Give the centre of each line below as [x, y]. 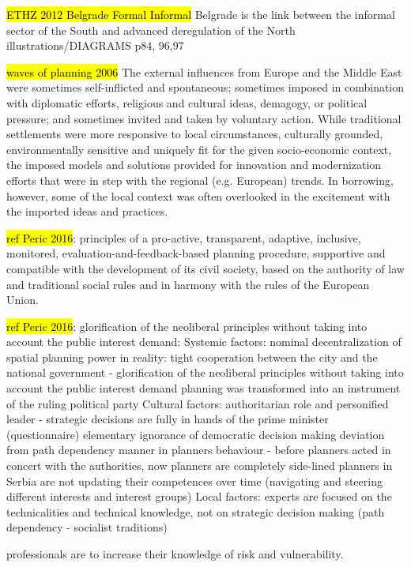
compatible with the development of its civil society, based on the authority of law [205, 268]
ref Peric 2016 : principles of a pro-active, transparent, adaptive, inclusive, [184, 237]
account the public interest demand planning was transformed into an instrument [204, 388]
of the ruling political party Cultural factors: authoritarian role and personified [198, 403]
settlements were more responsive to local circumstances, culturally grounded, [195, 134]
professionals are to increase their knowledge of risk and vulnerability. [175, 554]
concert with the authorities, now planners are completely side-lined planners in [200, 466]
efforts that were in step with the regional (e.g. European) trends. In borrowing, [200, 180]
